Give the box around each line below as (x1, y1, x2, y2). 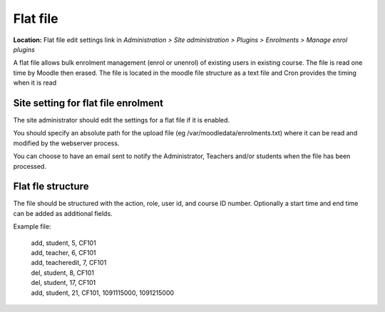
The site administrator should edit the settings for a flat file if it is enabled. (13, 116, 230, 125)
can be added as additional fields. (13, 209, 113, 217)
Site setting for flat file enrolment (13, 97, 164, 109)
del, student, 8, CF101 (31, 268, 94, 277)
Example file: (13, 222, 51, 231)
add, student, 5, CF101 (31, 239, 96, 247)
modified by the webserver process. (13, 139, 120, 147)
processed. (13, 162, 46, 170)
